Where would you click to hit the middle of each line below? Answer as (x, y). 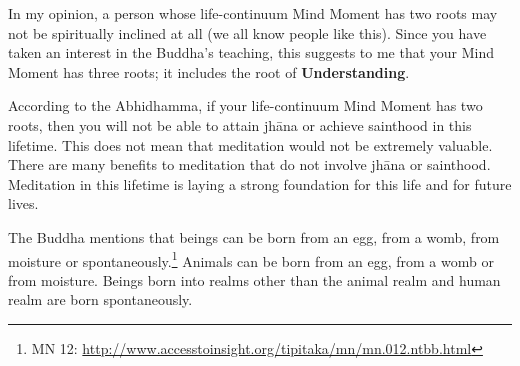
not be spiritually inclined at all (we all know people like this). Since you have (247, 32)
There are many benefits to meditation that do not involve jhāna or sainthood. (249, 164)
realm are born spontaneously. (100, 299)
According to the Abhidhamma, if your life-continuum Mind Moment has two (245, 105)
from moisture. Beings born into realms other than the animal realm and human (254, 279)
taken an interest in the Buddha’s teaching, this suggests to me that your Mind (251, 52)
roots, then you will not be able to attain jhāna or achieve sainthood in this (240, 124)
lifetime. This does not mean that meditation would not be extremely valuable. (250, 144)
